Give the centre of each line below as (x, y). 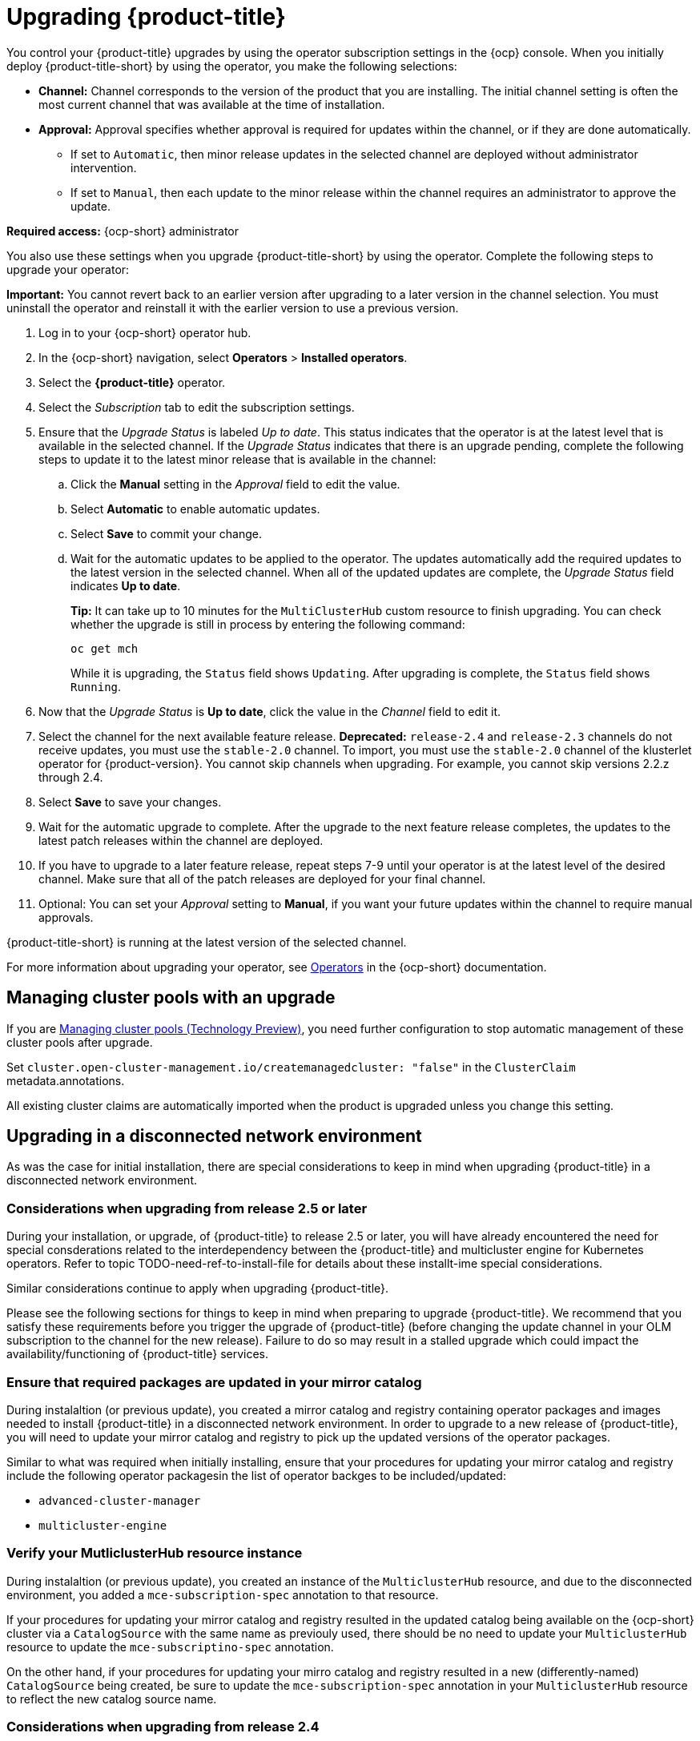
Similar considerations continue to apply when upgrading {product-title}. (198, 1289)
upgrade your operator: (68, 269)
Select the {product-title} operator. (132, 382)
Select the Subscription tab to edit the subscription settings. (197, 407)
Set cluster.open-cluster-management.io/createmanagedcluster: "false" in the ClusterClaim (291, 1067)
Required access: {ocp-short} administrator (123, 231)
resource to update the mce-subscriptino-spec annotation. (170, 1647)
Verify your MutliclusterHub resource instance (155, 1553)
